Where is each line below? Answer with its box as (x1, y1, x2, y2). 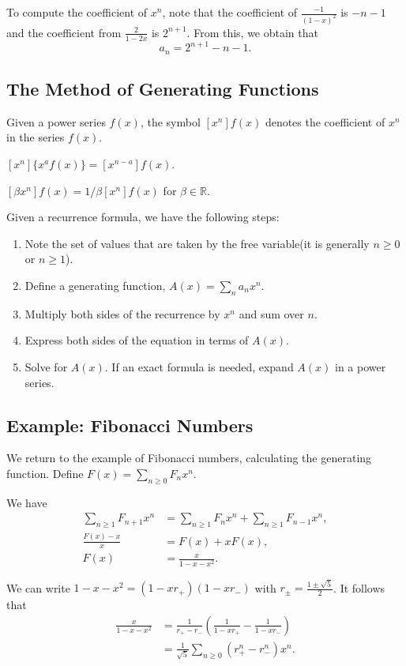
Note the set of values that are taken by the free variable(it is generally (24, 235, 370, 251)
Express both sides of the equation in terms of (24, 332, 249, 348)
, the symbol (140, 113, 201, 130)
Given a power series (6, 113, 106, 130)
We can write (6, 579, 70, 596)
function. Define (6, 465, 84, 481)
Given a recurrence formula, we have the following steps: (6, 209, 280, 225)
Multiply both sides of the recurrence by (24, 305, 220, 322)
